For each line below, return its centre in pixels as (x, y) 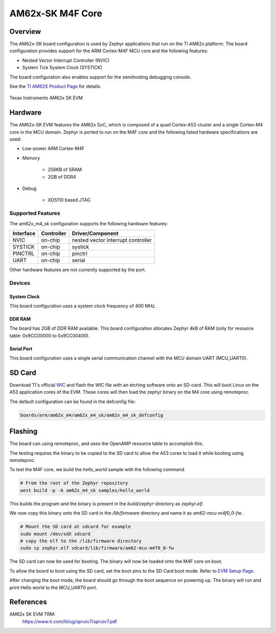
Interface (24, 233)
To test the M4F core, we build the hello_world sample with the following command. (98, 470)
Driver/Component (95, 233)
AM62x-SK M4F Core (56, 13)
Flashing (24, 431)
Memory (31, 158)
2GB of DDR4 (62, 177)
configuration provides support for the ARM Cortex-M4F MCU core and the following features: (109, 51)
